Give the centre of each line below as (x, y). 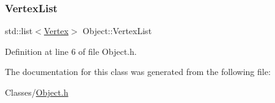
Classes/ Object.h (37, 92)
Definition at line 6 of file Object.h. (71, 51)
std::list (19, 31)
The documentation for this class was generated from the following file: (138, 72)
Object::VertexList (117, 31)
